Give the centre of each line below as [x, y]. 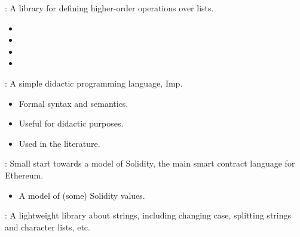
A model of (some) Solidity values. [82, 195]
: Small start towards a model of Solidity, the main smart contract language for [150, 163]
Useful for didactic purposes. [71, 123]
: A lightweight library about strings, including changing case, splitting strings [148, 215]
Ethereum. [24, 175]
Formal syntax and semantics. [74, 103]
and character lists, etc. [48, 227]
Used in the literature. [59, 143]
